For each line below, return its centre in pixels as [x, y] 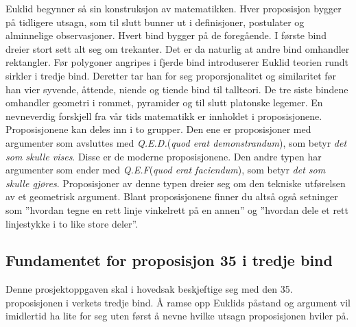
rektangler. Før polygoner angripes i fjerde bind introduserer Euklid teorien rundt [177, 62]
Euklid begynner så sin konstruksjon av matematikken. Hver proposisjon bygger [174, 8]
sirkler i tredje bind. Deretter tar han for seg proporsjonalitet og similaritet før [171, 75]
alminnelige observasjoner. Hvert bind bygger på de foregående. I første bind [166, 35]
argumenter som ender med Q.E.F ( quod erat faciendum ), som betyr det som [166, 170]
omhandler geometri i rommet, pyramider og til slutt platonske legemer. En [164, 102]
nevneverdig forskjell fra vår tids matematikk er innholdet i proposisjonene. [164, 116]
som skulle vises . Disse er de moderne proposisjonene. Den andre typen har [164, 156]
